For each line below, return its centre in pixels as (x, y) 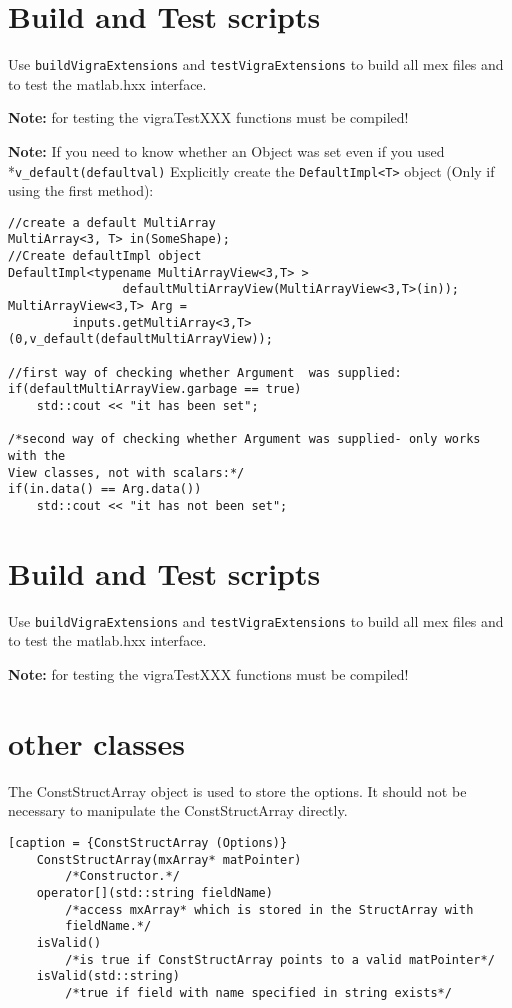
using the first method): (81, 190)
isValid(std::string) (108, 976)
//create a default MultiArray (112, 222)
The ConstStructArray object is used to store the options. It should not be (237, 790)
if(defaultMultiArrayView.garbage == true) (155, 389)
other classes (97, 742)
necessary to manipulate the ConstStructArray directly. (178, 810)
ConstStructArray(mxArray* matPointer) (169, 859)
